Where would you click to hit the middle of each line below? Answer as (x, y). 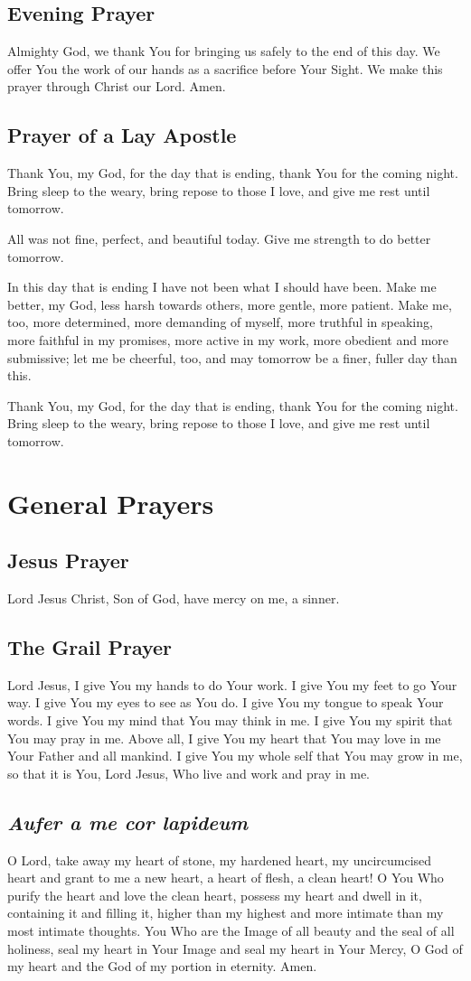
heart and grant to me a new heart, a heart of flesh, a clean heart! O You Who (226, 878)
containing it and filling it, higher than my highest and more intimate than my (226, 913)
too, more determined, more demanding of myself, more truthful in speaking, (220, 322)
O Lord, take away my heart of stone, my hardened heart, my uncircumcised (220, 860)
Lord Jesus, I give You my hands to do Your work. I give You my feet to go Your (232, 684)
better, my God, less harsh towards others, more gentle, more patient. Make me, (230, 304)
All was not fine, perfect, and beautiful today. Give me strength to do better (219, 238)
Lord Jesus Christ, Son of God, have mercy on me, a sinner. (174, 598)
